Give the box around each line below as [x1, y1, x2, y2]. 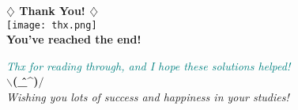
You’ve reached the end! [6, 31, 141, 47]
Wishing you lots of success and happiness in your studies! [6, 89, 289, 105]
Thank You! [19, 2, 85, 18]
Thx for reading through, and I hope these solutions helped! [6, 57, 291, 74]
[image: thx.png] [6, 19, 97, 31]
